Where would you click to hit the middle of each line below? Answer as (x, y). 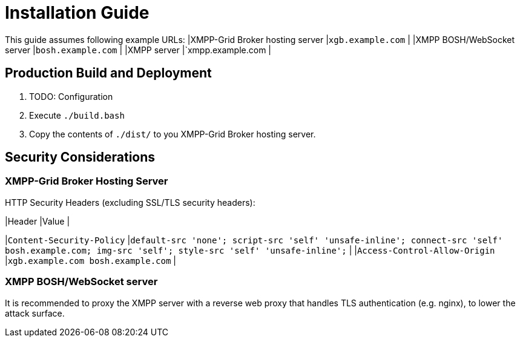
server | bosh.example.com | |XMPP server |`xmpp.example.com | (138, 50)
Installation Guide (77, 13)
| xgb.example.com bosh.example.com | (91, 260)
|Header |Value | (38, 221)
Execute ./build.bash (77, 115)
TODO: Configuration (71, 96)
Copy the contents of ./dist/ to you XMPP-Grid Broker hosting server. (173, 134)
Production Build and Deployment (108, 73)
